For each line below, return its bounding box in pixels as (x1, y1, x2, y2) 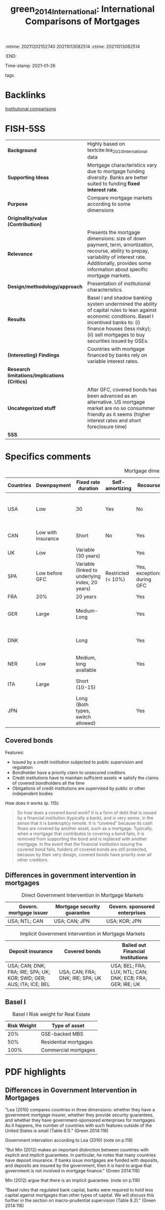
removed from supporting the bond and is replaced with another (17, 835, 147, 842)
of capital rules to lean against (87, 306, 157, 313)
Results (7, 316, 26, 323)
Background (7, 147, 37, 154)
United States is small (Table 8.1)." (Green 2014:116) (5, 1128, 109, 1134)
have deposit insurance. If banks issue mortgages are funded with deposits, (5, 1157, 159, 1163)
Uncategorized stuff (7, 405, 56, 412)
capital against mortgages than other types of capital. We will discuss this (5, 1192, 155, 1198)
